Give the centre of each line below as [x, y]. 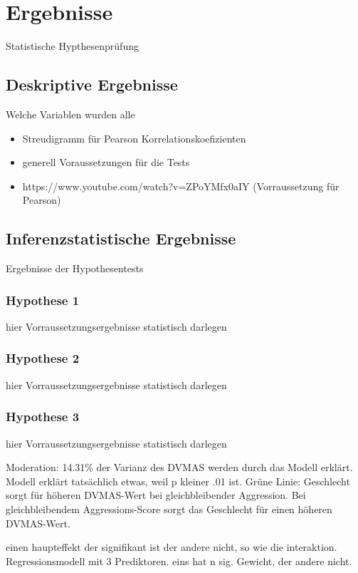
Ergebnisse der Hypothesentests [75, 268]
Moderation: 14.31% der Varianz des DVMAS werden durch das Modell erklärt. [179, 467]
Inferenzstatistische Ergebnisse [121, 238]
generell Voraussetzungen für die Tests [106, 162]
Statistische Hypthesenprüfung [72, 46]
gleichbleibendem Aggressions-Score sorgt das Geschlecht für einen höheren [169, 509]
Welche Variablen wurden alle [70, 114]
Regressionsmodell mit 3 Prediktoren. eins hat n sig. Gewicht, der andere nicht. [179, 561]
